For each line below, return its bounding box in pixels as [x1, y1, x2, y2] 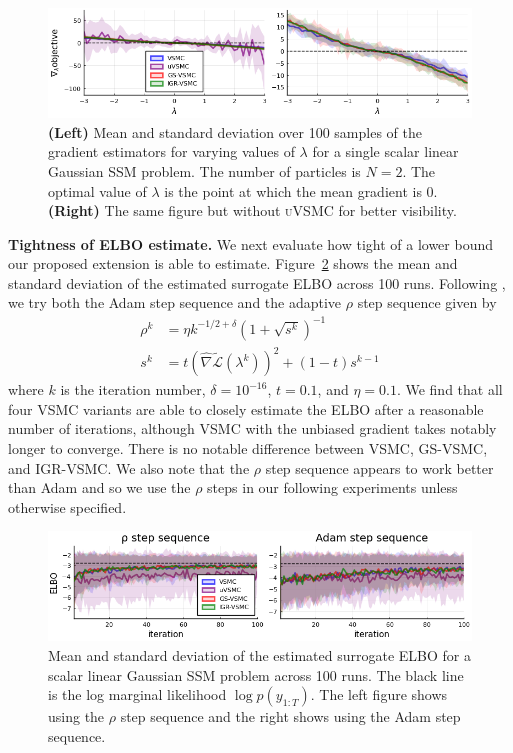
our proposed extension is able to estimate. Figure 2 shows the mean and [8, 253, 458, 274]
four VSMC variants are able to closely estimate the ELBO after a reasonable [8, 398, 484, 419]
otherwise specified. [8, 496, 127, 517]
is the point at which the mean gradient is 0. [164, 180, 438, 201]
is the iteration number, [60, 379, 206, 400]
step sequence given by [357, 292, 497, 313]
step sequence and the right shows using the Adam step [120, 706, 461, 727]
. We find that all [396, 379, 503, 400]
